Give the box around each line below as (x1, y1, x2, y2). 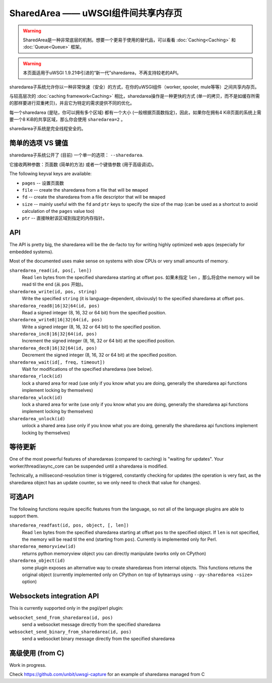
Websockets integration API (9, 592, 99, 600)
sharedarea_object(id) (9, 558, 65, 563)
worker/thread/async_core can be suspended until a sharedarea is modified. (9, 463, 168, 469)
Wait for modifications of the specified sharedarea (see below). (22, 366, 153, 372)
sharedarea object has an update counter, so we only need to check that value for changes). (9, 479, 201, 485)
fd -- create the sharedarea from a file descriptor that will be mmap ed (22, 194, 166, 200)
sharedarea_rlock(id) (9, 373, 63, 379)
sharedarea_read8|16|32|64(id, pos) (9, 303, 100, 309)
